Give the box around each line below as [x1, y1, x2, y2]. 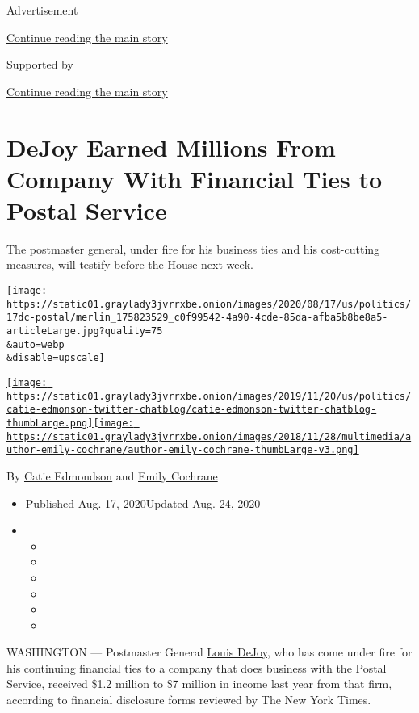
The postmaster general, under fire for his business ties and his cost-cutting [6, 240, 380, 257]
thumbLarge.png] [6, 417, 94, 429]
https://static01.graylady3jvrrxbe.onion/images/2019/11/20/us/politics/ [6, 390, 412, 402]
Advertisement [6, 2, 78, 18]
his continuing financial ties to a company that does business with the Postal [6, 659, 387, 676]
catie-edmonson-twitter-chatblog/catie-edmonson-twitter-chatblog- [6, 404, 377, 416]
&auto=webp [6, 338, 65, 350]
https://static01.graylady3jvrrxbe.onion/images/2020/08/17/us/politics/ [6, 298, 412, 310]
